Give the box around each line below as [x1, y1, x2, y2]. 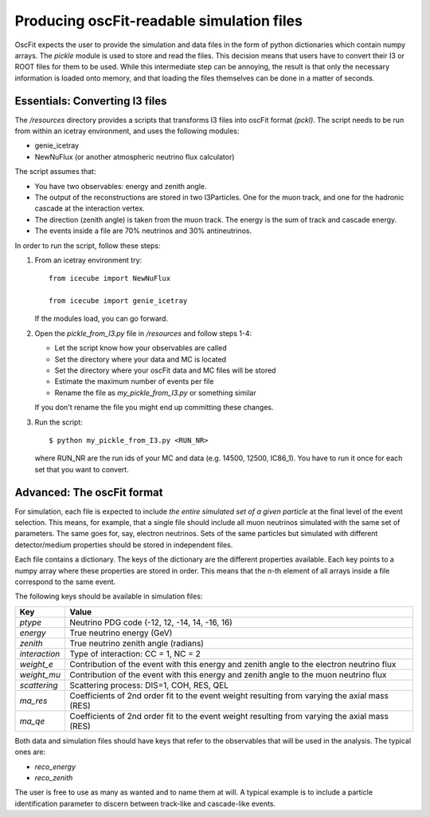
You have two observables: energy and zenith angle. [34, 181, 207, 191]
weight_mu [19, 669, 61, 680]
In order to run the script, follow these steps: [14, 240, 161, 251]
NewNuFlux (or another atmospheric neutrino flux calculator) [34, 152, 235, 161]
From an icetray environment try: [34, 255, 143, 265]
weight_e [19, 658, 53, 669]
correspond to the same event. [14, 577, 116, 586]
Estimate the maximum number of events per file [54, 377, 214, 386]
